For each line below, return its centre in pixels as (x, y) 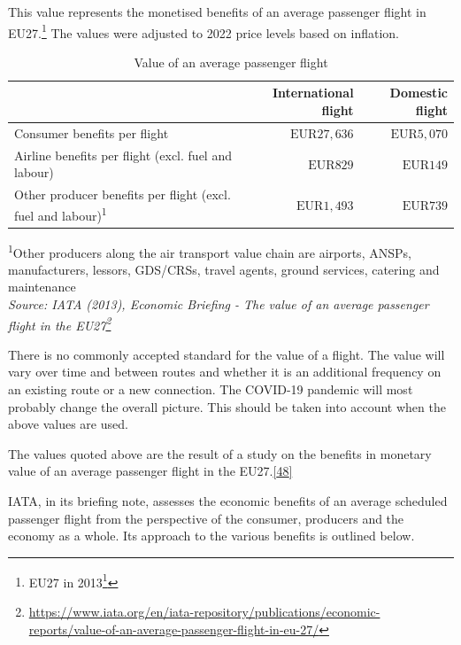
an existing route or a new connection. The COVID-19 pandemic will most (211, 389)
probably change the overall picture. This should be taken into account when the (227, 406)
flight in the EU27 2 (60, 323)
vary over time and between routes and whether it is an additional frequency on (225, 372)
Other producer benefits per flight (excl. (123, 194)
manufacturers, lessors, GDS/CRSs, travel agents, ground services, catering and (224, 269)
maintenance (42, 287)
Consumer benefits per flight (92, 132)
